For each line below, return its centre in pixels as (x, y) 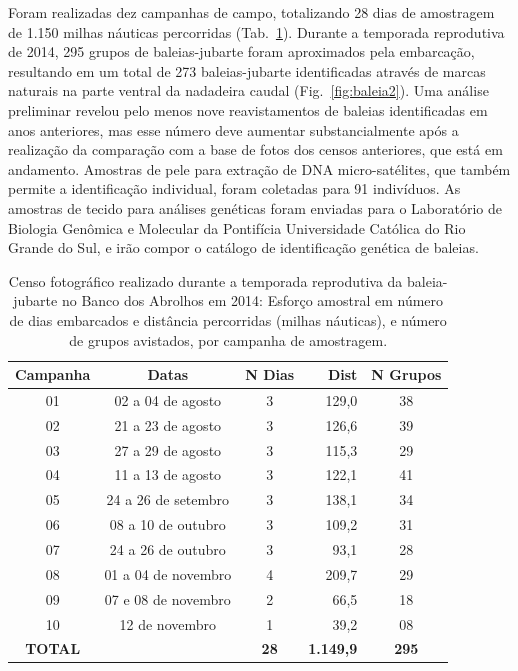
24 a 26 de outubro (167, 549)
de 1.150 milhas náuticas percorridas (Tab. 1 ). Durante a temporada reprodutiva (256, 31)
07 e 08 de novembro (167, 598)
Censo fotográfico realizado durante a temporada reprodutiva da (205, 280)
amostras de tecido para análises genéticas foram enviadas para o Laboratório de (255, 207)
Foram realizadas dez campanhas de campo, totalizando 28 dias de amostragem (251, 12)
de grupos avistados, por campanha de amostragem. (228, 339)
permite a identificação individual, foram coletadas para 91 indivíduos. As (234, 188)
